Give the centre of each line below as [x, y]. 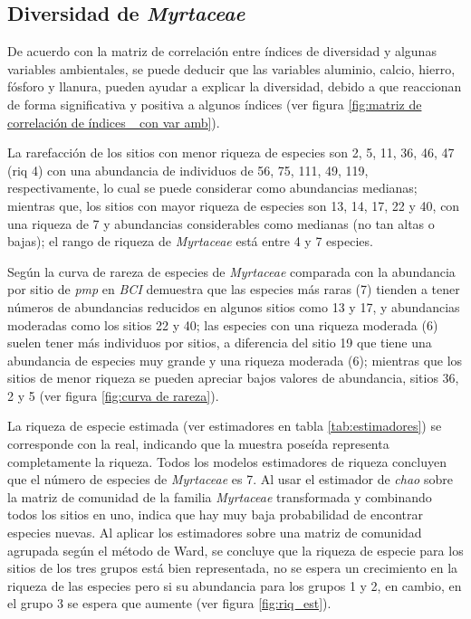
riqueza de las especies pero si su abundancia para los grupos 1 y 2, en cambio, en [235, 585]
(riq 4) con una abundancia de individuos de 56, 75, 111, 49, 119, [188, 170]
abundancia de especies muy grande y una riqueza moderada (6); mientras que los [235, 360]
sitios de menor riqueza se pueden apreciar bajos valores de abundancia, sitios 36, [233, 378]
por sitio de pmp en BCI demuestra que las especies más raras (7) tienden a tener [234, 289]
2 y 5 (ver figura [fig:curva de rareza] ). [113, 395]
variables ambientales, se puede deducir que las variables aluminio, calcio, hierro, [231, 68]
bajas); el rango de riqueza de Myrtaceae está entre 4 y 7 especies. [190, 241]
